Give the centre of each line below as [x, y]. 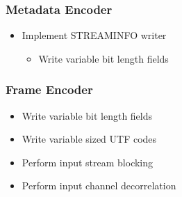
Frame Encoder [49, 89]
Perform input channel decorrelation [99, 186]
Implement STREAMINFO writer [94, 35]
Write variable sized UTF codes [89, 139]
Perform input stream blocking [88, 162]
